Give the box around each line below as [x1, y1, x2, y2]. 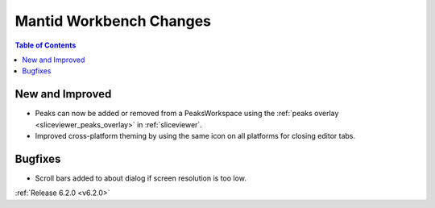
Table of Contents [14, 40, 77, 50]
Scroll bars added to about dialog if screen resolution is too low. [35, 173, 247, 183]
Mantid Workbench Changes [14, 12, 211, 30]
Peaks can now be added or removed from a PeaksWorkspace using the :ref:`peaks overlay [35, 109, 339, 119]
